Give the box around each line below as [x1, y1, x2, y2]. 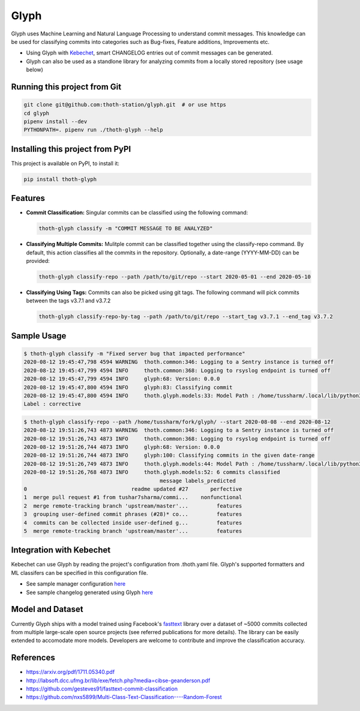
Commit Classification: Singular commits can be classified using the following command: [26, 209, 248, 216]
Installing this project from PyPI [11, 144, 131, 154]
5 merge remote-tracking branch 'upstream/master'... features [23, 527, 242, 534]
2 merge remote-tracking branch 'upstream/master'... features [23, 502, 242, 509]
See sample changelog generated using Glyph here [26, 589, 153, 596]
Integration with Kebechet [11, 545, 111, 555]
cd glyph [23, 110, 50, 116]
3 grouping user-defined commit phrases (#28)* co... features [23, 511, 242, 518]
